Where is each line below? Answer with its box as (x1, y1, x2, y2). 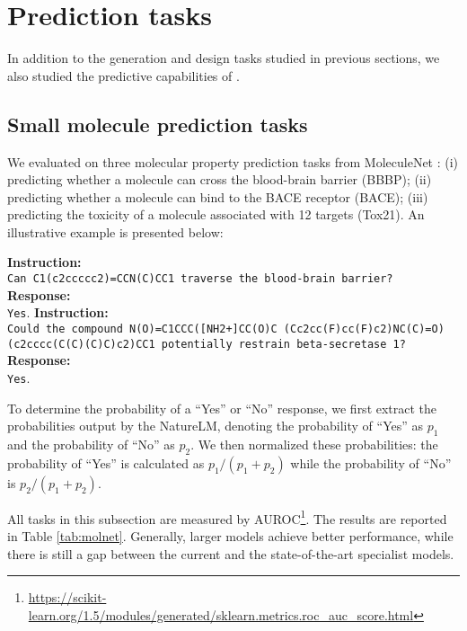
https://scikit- (28, 588, 107, 607)
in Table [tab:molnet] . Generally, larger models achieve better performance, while (7, 526, 454, 545)
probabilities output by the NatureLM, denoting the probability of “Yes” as (7, 416, 423, 435)
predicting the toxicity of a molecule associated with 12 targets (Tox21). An (7, 205, 425, 224)
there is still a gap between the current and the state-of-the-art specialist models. (7, 544, 454, 563)
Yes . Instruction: (7, 303, 109, 322)
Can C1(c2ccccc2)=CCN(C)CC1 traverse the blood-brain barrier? (7, 272, 393, 286)
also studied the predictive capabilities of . (7, 66, 240, 84)
